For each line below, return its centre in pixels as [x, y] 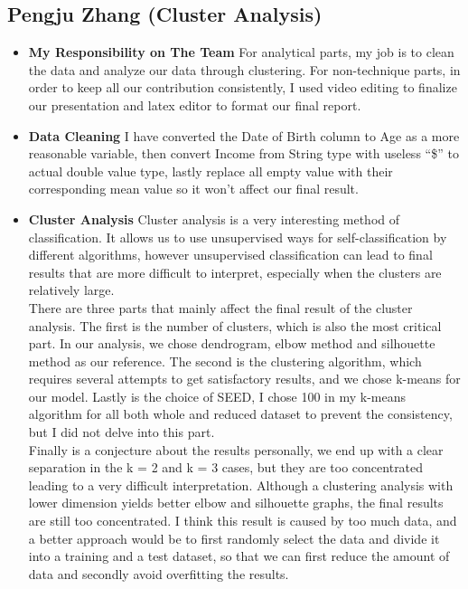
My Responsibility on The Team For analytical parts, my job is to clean [241, 52]
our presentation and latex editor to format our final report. [195, 104]
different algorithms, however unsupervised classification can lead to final [230, 255]
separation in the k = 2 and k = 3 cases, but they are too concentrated [226, 467]
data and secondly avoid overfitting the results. [159, 573]
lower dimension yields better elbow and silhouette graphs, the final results [236, 503]
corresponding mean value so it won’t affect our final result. [193, 189]
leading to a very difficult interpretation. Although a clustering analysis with [241, 484]
